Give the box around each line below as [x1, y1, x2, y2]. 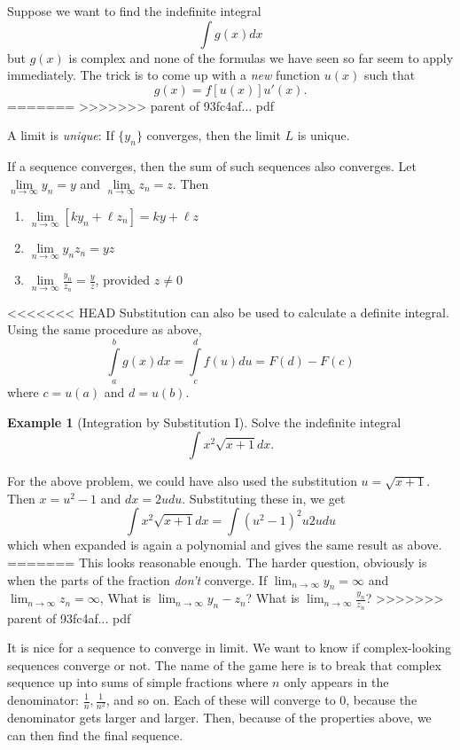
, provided [95, 270, 151, 289]
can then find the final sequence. [7, 725, 183, 744]
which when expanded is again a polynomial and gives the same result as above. [7, 535, 442, 554]
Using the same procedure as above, [7, 320, 202, 339]
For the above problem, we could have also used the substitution [7, 472, 357, 490]
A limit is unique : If [7, 126, 114, 145]
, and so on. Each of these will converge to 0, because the [105, 691, 417, 708]
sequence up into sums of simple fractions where [7, 673, 269, 691]
